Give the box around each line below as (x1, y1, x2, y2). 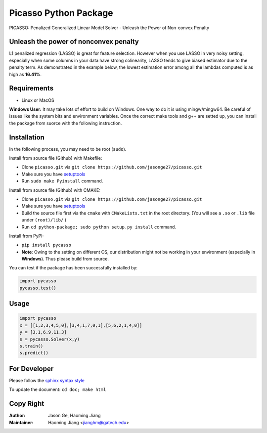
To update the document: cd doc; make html (9, 387, 106, 392)
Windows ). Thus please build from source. (21, 256, 109, 262)
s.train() (19, 344, 44, 348)
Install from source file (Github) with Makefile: (9, 155, 102, 161)
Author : (9, 413, 26, 419)
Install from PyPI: (9, 233, 44, 239)
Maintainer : (9, 419, 34, 425)
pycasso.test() (19, 285, 56, 291)
